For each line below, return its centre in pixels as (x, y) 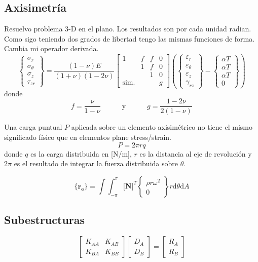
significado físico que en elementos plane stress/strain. (88, 137)
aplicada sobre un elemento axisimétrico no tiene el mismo (162, 127)
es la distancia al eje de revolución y (196, 153)
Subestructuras (45, 220)
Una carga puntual (33, 127)
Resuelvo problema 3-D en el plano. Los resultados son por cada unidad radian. (128, 29)
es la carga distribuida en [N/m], (81, 153)
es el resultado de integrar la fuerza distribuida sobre (96, 163)
